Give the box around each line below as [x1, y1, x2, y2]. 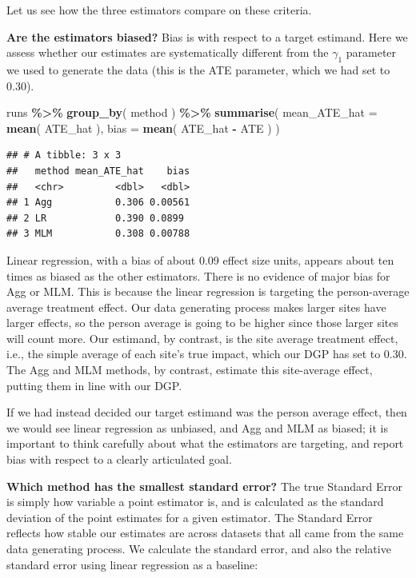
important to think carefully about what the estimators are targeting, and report [6, 435, 404, 452]
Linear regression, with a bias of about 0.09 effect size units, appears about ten [6, 251, 394, 268]
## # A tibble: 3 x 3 [6, 149, 122, 161]
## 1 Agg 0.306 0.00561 [6, 197, 190, 209]
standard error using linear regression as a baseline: [6, 556, 258, 572]
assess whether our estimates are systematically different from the [6, 44, 329, 61]
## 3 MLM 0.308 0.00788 [6, 228, 190, 240]
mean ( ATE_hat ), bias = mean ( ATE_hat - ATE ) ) [6, 119, 280, 136]
